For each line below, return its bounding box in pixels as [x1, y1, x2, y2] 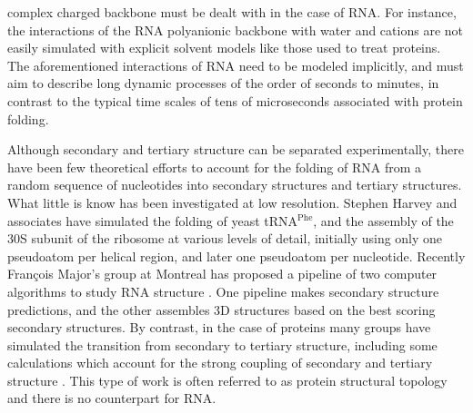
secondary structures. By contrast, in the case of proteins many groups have [7, 318, 431, 337]
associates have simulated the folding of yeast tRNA [7, 211, 298, 230]
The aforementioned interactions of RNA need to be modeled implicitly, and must [7, 55, 464, 74]
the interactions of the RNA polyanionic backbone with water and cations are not [7, 20, 463, 39]
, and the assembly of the [313, 211, 454, 230]
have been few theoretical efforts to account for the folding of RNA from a [7, 157, 422, 176]
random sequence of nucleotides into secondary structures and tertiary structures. [7, 175, 462, 194]
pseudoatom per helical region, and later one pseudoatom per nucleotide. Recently [7, 246, 466, 265]
